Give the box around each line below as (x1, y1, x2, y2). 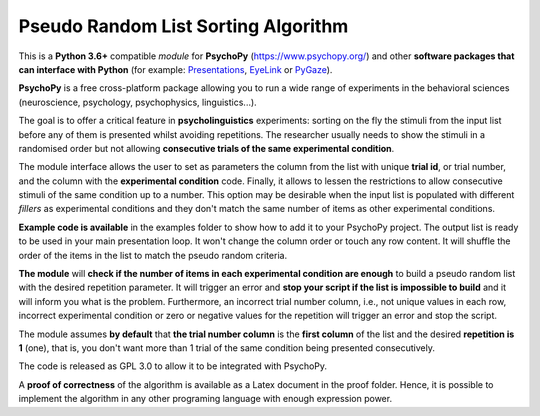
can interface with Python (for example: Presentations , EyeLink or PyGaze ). (18, 63, 333, 75)
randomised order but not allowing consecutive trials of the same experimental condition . (18, 142, 395, 154)
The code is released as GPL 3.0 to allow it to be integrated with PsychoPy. (18, 360, 328, 372)
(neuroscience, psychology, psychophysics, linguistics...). (18, 96, 257, 108)
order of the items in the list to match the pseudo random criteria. (18, 249, 288, 261)
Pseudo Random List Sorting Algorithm (18, 15, 349, 37)
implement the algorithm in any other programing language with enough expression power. (18, 393, 393, 405)
